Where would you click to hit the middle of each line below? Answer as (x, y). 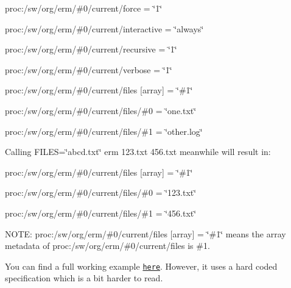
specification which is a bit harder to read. (84, 278)
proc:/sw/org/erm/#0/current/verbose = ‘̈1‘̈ (89, 69)
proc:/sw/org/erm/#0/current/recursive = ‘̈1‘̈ (91, 49)
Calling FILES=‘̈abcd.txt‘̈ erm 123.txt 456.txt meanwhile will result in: (138, 152)
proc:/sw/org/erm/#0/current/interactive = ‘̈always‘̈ (104, 28)
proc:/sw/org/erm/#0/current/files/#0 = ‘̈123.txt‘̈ (101, 193)
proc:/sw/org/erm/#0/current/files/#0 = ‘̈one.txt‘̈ (101, 110)
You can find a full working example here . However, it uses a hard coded (141, 266)
